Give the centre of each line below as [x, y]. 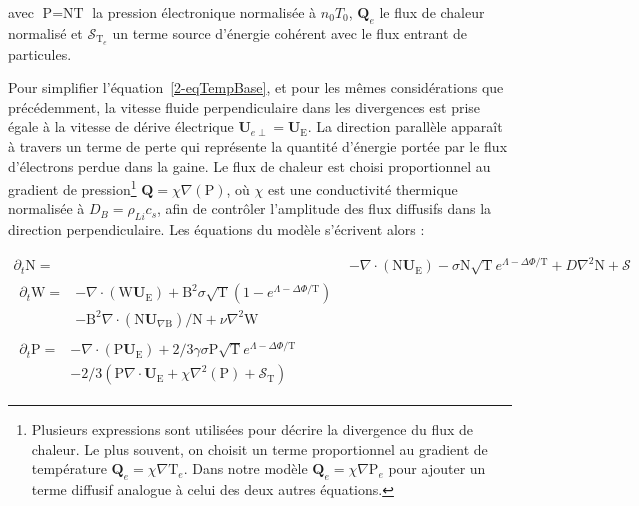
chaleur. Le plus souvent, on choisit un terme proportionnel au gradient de [259, 448]
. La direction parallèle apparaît [405, 126]
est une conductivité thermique [362, 188]
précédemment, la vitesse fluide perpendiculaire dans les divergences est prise [244, 106]
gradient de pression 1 [72, 187]
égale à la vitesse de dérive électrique [121, 126]
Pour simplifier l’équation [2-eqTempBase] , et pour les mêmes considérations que [256, 87]
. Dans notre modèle [245, 468]
